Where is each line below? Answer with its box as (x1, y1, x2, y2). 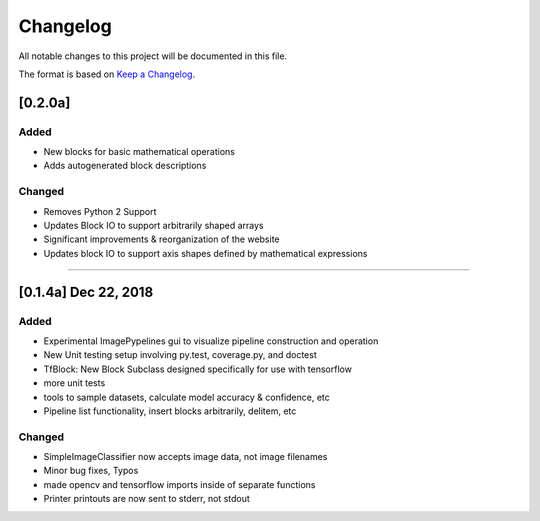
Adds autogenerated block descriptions (43, 160, 207, 172)
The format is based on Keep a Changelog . (18, 68, 195, 80)
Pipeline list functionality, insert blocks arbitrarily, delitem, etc (43, 405, 297, 417)
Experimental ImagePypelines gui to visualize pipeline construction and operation (43, 335, 379, 347)
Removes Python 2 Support (43, 205, 157, 217)
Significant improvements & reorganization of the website (43, 233, 280, 245)
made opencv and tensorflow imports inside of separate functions (43, 478, 316, 490)
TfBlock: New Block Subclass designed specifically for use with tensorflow (43, 363, 352, 375)
